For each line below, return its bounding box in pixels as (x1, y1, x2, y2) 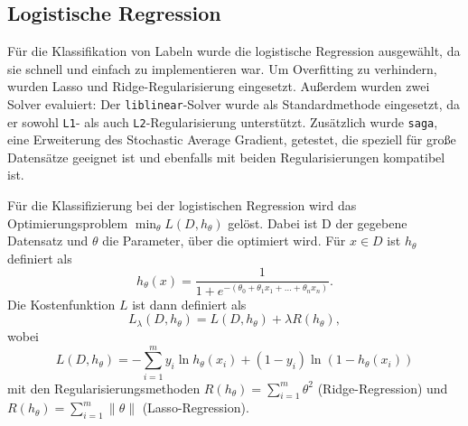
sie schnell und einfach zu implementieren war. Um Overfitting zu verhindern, (7, 59, 437, 78)
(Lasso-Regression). (142, 398, 249, 417)
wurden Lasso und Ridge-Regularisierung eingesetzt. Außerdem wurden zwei (7, 77, 430, 96)
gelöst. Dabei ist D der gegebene (228, 213, 407, 232)
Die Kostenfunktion (7, 294, 116, 313)
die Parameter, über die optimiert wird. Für (102, 231, 346, 250)
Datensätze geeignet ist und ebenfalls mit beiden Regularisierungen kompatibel (7, 147, 445, 166)
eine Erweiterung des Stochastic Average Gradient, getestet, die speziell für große (7, 130, 456, 149)
